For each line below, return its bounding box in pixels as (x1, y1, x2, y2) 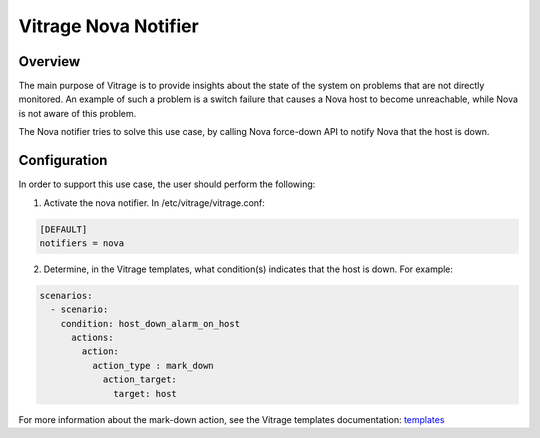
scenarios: (39, 290, 93, 301)
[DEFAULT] (39, 223, 88, 235)
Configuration (18, 152, 108, 169)
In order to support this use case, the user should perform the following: (18, 178, 316, 190)
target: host (113, 388, 177, 399)
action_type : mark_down (91, 360, 214, 371)
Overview (18, 53, 81, 70)
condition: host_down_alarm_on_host (60, 318, 240, 329)
